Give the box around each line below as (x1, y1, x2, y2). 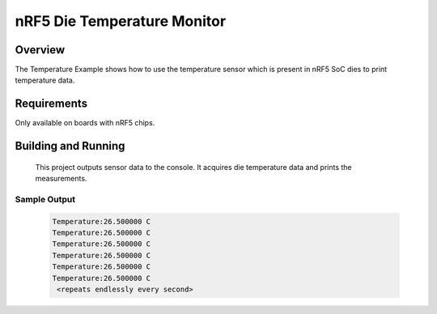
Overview (15, 43, 66, 57)
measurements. (35, 174, 87, 184)
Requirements (15, 97, 88, 111)
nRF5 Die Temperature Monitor (15, 12, 227, 30)
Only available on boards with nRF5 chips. (15, 118, 155, 128)
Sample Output (15, 193, 76, 205)
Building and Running (15, 139, 125, 153)
